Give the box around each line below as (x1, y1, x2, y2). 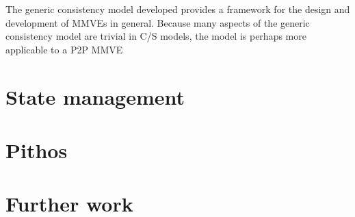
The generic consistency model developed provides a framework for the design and (5, 2, 350, 16)
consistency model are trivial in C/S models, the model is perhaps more (5, 29, 306, 43)
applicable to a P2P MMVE (5, 42, 123, 56)
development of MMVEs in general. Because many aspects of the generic (5, 15, 310, 29)
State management (5, 82, 185, 110)
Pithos (5, 136, 68, 164)
